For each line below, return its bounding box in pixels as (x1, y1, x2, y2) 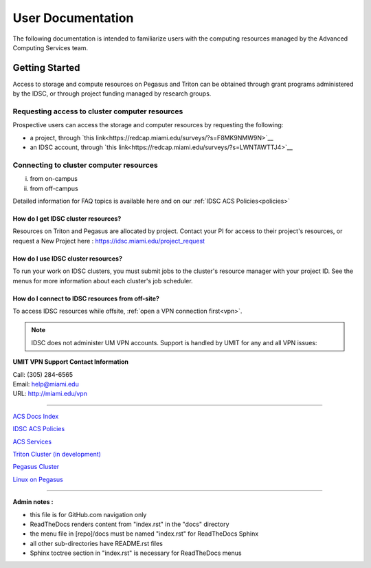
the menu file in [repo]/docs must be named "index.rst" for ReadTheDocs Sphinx (30, 529, 259, 538)
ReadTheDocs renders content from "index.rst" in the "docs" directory (30, 520, 229, 528)
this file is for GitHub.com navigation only (30, 510, 147, 518)
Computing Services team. (12, 43, 89, 52)
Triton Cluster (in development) (12, 450, 101, 458)
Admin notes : (12, 498, 54, 506)
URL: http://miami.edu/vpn (12, 389, 87, 398)
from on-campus (30, 175, 78, 183)
